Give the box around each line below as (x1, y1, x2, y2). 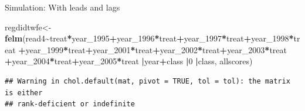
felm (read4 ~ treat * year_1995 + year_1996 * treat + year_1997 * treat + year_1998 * (5, 32, 294, 44)
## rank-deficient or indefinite (5, 100, 135, 109)
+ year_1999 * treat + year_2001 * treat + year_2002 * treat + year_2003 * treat (18, 43, 287, 56)
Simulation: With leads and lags (5, 1, 120, 13)
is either (5, 88, 43, 97)
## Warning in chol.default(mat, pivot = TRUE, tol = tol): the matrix (5, 77, 290, 85)
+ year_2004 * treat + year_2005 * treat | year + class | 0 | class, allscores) (5, 55, 253, 67)
